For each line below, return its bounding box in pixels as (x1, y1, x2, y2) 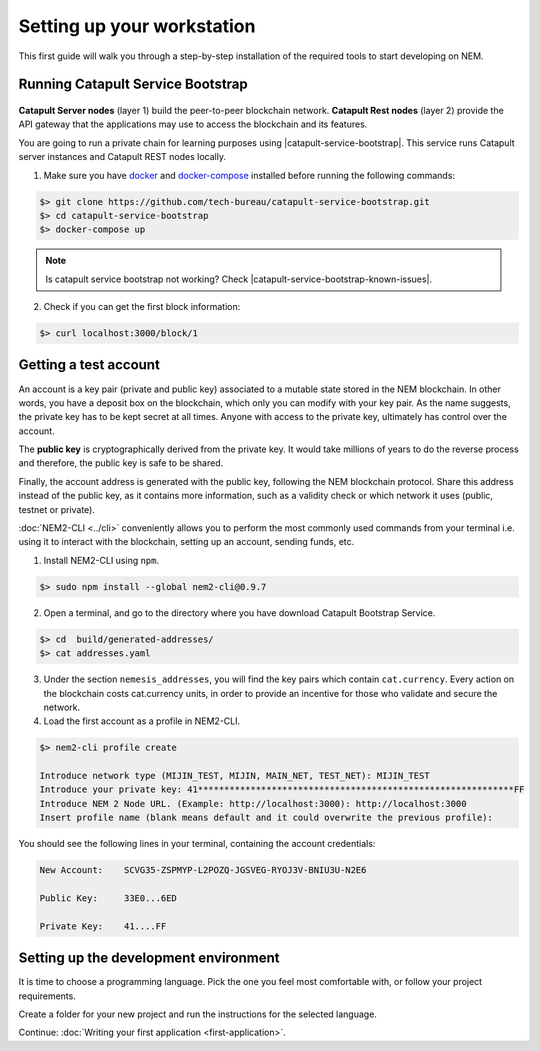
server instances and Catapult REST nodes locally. (18, 151, 227, 163)
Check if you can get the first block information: (43, 301, 241, 313)
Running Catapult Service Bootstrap (18, 76, 249, 93)
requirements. (18, 990, 77, 1002)
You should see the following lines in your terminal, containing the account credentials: (18, 838, 376, 850)
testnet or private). (18, 503, 95, 515)
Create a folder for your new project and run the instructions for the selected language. (18, 1008, 377, 1020)
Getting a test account (18, 356, 160, 374)
